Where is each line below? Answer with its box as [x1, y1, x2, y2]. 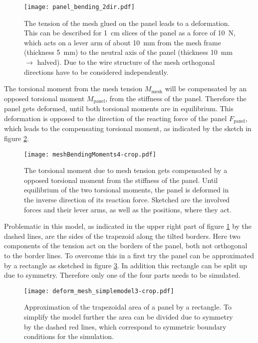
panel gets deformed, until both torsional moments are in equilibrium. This [4, 103, 234, 114]
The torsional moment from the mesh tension [4, 83, 143, 94]
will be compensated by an [165, 83, 247, 94]
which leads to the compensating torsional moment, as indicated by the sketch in [4, 123, 252, 134]
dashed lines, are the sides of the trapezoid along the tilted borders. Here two [4, 230, 241, 241]
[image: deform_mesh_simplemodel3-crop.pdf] [24, 287, 174, 295]
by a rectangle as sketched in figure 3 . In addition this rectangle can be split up [4, 260, 247, 270]
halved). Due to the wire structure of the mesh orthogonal [37, 57, 215, 67]
